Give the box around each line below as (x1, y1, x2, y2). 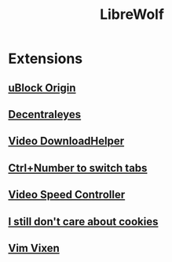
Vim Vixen (8, 242, 60, 255)
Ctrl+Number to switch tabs (8, 161, 148, 175)
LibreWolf (99, 6, 165, 24)
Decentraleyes (8, 108, 82, 121)
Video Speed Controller (8, 188, 126, 201)
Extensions (8, 50, 83, 68)
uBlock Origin (8, 81, 76, 94)
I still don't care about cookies (8, 215, 159, 228)
